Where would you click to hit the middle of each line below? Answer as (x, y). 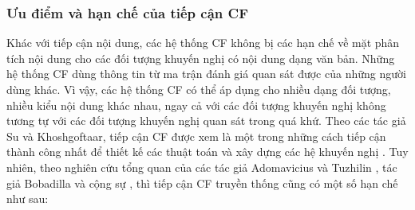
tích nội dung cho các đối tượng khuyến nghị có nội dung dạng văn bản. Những (201, 58)
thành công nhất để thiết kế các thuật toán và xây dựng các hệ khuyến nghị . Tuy (207, 152)
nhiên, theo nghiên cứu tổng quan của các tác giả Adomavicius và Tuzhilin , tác (202, 167)
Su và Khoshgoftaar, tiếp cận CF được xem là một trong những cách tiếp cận (196, 136)
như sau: (28, 198)
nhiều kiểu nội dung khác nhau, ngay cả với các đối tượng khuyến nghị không (196, 105)
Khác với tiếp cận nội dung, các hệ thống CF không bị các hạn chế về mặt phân (203, 43)
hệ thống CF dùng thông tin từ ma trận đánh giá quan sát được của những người (206, 74)
